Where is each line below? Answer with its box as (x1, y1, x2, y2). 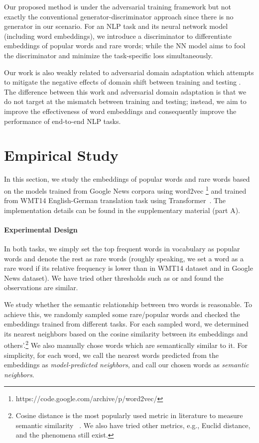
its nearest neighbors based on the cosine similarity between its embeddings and (4, 328, 248, 338)
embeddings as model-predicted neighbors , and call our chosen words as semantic (4, 359, 249, 370)
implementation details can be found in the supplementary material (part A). (4, 205, 240, 215)
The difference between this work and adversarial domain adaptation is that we (4, 86, 247, 97)
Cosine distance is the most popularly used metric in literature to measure (15, 410, 243, 421)
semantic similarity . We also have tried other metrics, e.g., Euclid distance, (15, 420, 251, 430)
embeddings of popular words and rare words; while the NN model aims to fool (4, 40, 246, 51)
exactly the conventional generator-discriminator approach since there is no (4, 11, 234, 21)
